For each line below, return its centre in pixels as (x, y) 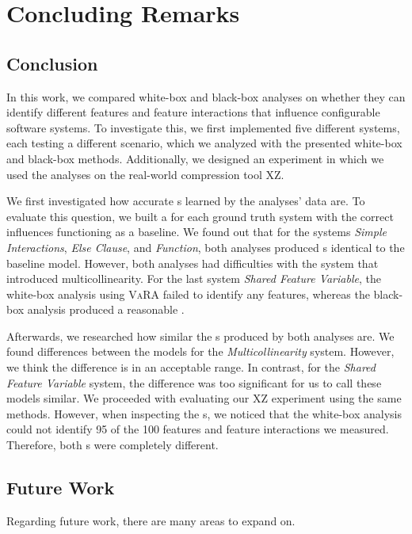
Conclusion (52, 63)
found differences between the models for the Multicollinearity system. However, (200, 351)
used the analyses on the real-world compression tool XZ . (145, 174)
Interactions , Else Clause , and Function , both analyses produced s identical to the (206, 247)
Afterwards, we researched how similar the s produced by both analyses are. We (200, 336)
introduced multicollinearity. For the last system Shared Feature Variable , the (194, 278)
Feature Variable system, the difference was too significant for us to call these (194, 382)
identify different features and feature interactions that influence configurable (193, 112)
